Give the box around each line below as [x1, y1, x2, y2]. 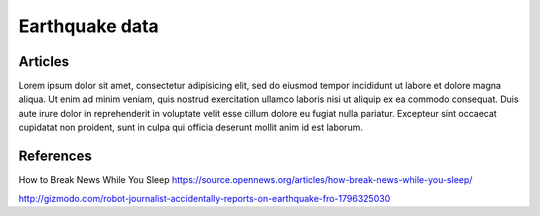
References [18, 148, 92, 165]
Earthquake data [18, 15, 159, 37]
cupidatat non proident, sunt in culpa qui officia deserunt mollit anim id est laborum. [18, 121, 364, 134]
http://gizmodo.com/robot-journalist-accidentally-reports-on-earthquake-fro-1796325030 [18, 192, 391, 204]
